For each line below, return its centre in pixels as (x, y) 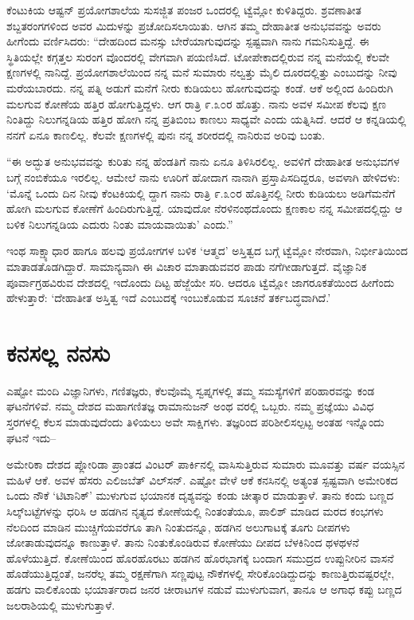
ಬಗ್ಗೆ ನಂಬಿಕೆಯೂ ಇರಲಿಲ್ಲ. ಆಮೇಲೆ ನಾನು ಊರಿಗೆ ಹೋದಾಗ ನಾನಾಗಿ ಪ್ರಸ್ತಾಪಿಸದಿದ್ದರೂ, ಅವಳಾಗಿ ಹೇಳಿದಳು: (203, 177)
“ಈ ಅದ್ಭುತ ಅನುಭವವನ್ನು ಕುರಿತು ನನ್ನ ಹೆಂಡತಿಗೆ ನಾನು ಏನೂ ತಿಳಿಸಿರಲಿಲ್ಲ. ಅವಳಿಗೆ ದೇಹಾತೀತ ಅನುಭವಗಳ (203, 161)
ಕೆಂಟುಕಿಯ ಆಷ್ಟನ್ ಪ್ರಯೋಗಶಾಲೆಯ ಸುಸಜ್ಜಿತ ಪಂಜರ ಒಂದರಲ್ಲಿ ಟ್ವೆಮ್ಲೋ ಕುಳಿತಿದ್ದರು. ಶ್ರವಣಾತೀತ (184, 10)
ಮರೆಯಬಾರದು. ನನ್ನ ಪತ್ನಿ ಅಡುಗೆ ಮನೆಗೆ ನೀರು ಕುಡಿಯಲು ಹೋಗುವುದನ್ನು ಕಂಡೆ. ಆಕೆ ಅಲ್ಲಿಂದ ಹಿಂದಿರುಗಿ (200, 87)
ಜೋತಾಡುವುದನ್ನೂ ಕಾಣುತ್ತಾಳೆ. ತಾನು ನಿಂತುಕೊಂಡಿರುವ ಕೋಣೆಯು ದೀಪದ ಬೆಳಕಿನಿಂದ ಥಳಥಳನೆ (183, 542)
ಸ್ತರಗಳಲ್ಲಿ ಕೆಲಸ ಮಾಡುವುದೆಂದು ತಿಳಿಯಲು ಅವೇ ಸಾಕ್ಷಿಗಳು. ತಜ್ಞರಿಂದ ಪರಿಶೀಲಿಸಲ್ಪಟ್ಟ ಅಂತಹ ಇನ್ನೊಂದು (195, 422)
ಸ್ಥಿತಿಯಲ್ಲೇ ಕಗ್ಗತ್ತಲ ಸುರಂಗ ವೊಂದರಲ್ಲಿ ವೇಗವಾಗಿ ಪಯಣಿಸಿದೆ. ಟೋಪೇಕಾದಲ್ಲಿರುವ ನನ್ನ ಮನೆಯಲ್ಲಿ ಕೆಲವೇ (198, 56)
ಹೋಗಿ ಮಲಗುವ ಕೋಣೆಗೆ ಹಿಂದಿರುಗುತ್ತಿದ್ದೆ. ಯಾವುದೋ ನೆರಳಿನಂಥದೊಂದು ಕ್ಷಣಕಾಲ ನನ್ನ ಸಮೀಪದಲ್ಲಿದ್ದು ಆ (205, 208)
